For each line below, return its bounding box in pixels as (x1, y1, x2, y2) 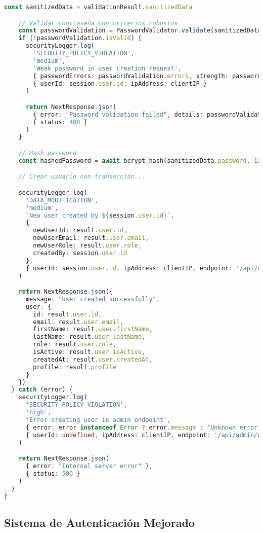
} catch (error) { (11, 386, 73, 394)
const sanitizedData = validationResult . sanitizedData (4, 4, 193, 11)
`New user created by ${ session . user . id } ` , (25, 211, 174, 219)
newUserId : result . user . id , (33, 227, 127, 234)
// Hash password (18, 149, 77, 157)
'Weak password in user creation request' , (33, 64, 182, 72)
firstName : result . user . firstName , (33, 326, 153, 333)
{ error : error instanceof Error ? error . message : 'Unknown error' (25, 423, 261, 431)
